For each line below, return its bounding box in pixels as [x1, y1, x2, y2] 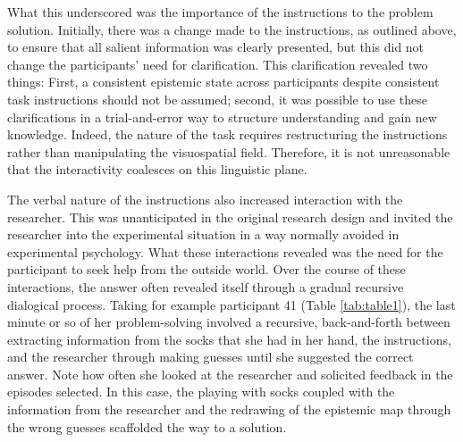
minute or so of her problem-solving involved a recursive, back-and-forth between [7, 313, 450, 331]
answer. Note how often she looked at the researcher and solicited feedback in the [7, 364, 453, 383]
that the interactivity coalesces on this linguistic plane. [7, 160, 307, 179]
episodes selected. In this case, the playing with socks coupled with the [7, 382, 395, 401]
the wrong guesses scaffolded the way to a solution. [7, 417, 287, 436]
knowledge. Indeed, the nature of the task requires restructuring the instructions [7, 125, 448, 144]
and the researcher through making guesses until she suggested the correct [7, 347, 414, 366]
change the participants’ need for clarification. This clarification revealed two [7, 54, 428, 73]
